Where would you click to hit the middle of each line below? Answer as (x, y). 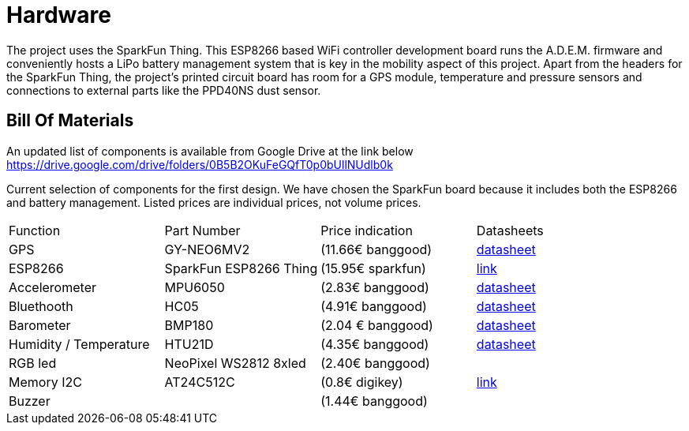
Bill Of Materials (70, 121)
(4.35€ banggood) (375, 344)
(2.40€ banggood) (375, 363)
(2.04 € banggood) (377, 325)
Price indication (367, 230)
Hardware (59, 15)
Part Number (202, 230)
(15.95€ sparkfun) (373, 268)
